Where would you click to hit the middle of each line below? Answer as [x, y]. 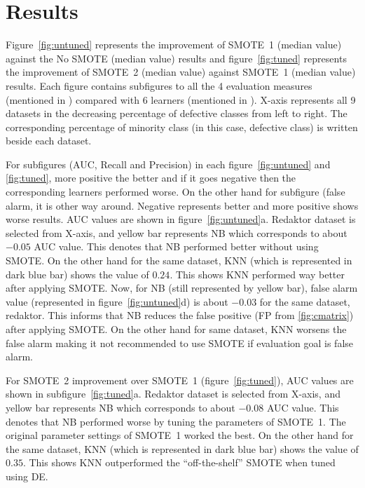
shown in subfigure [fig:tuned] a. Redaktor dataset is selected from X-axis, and [173, 394]
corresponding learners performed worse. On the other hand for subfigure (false [175, 192]
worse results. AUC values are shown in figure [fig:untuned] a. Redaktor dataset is [181, 219]
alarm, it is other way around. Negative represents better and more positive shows [182, 205]
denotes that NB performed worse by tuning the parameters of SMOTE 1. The [176, 421]
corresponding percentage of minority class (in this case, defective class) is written [182, 127]
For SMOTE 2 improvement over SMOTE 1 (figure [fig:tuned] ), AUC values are [180, 380]
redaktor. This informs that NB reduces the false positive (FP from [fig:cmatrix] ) [180, 315]
